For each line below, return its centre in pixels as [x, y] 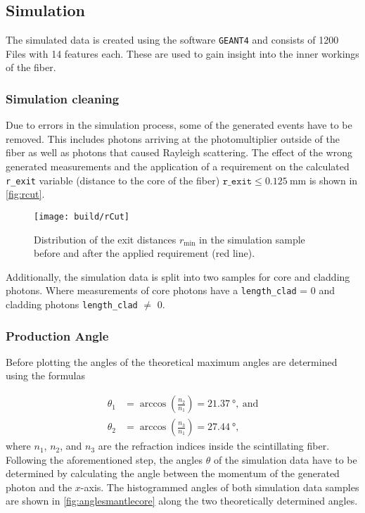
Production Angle [57, 335]
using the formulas [45, 375]
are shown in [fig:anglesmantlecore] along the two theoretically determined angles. [182, 501]
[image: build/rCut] [82, 216]
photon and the [39, 487]
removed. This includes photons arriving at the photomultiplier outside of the [173, 138]
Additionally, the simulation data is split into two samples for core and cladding [178, 276]
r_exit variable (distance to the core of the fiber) [113, 180]
